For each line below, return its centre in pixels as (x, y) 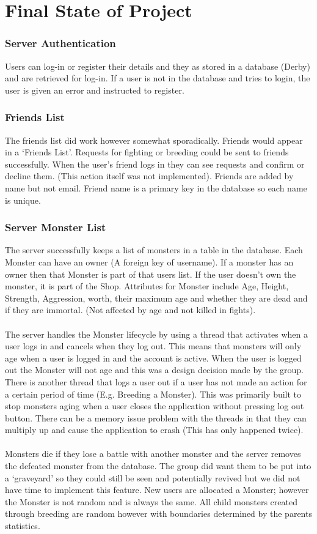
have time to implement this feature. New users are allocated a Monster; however (157, 490)
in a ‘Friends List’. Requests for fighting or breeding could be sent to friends (147, 152)
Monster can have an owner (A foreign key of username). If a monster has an (149, 261)
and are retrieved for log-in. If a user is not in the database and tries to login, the (158, 78)
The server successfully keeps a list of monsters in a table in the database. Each (154, 250)
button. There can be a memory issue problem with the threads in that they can (156, 417)
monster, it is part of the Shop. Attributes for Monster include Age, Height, (147, 286)
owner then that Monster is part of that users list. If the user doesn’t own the (151, 274)
